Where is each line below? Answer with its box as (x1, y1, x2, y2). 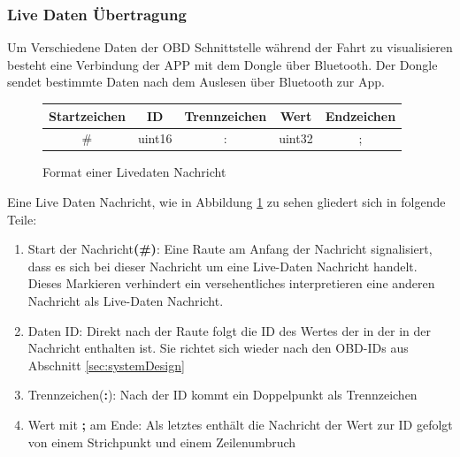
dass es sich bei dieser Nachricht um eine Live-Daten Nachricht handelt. (27, 256, 418, 275)
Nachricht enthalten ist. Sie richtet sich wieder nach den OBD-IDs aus (27, 339, 409, 357)
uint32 (279, 129, 313, 148)
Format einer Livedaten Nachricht (42, 163, 226, 181)
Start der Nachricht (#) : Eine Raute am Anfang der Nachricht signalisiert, (27, 240, 433, 258)
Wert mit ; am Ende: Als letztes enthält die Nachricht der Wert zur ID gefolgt (27, 415, 453, 433)
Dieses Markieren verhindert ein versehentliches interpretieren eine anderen (27, 274, 435, 293)
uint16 (137, 129, 172, 148)
